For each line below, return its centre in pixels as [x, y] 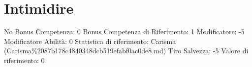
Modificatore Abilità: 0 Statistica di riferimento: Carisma [90, 41]
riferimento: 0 [24, 60]
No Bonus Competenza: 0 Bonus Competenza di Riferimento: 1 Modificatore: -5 [124, 32]
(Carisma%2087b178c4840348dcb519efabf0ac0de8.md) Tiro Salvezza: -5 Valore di [126, 51]
